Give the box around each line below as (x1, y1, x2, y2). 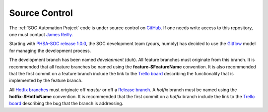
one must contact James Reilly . (9, 31, 73, 37)
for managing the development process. (9, 48, 91, 54)
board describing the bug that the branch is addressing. (9, 101, 124, 107)
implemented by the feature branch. (9, 77, 83, 84)
